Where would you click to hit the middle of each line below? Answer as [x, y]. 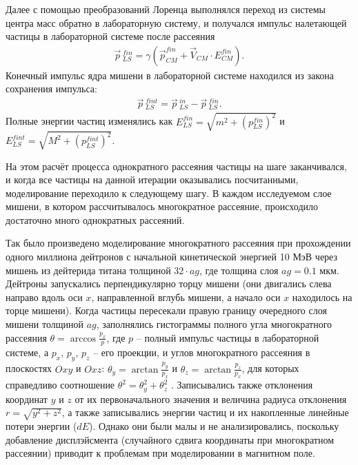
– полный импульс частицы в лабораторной [228, 337]
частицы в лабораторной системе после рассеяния [110, 36]
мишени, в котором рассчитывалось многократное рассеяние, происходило [162, 206]
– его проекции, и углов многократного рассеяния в [202, 352]
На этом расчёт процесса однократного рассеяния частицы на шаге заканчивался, [176, 166]
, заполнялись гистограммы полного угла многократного [214, 324]
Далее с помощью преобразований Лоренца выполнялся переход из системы [166, 9]
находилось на [322, 297]
